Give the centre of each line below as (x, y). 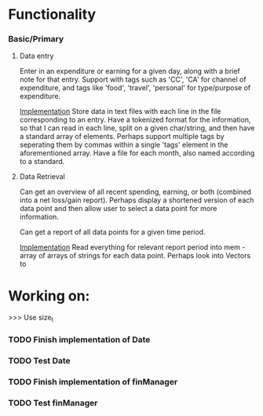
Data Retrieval (42, 177)
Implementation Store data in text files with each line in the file (120, 111)
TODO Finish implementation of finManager (93, 381)
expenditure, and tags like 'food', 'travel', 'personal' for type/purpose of (135, 88)
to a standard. (42, 162)
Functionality (52, 15)
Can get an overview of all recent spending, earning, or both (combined (135, 192)
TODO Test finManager (53, 403)
